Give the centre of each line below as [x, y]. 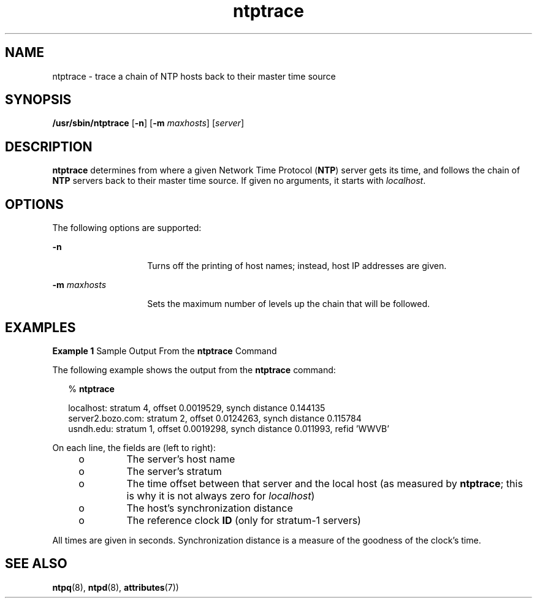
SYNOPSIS [38, 100]
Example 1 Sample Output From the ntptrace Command [165, 351]
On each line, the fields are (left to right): [134, 447]
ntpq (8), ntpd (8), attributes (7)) [116, 587]
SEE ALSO [36, 564]
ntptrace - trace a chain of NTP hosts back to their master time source [194, 76]
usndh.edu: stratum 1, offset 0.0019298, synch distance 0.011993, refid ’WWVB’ [229, 428]
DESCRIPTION [49, 146]
